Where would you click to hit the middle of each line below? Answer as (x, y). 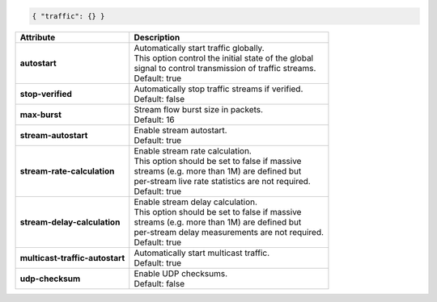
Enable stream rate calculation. (193, 151)
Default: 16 (154, 120)
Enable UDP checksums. (181, 273)
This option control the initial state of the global (224, 58)
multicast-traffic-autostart (72, 258)
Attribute (38, 37)
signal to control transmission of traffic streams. (225, 68)
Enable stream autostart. (180, 130)
